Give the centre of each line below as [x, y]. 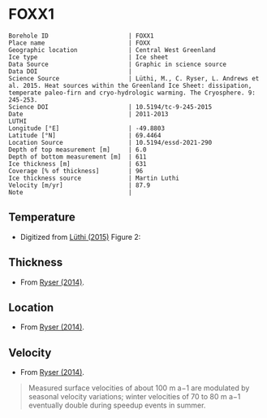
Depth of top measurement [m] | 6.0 [78, 150]
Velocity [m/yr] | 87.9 [80, 185]
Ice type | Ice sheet [88, 57]
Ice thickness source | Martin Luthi [94, 178]
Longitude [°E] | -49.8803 [86, 128]
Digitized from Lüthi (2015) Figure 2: [80, 237]
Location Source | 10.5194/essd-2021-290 [110, 142]
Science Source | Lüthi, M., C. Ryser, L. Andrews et [134, 78]
